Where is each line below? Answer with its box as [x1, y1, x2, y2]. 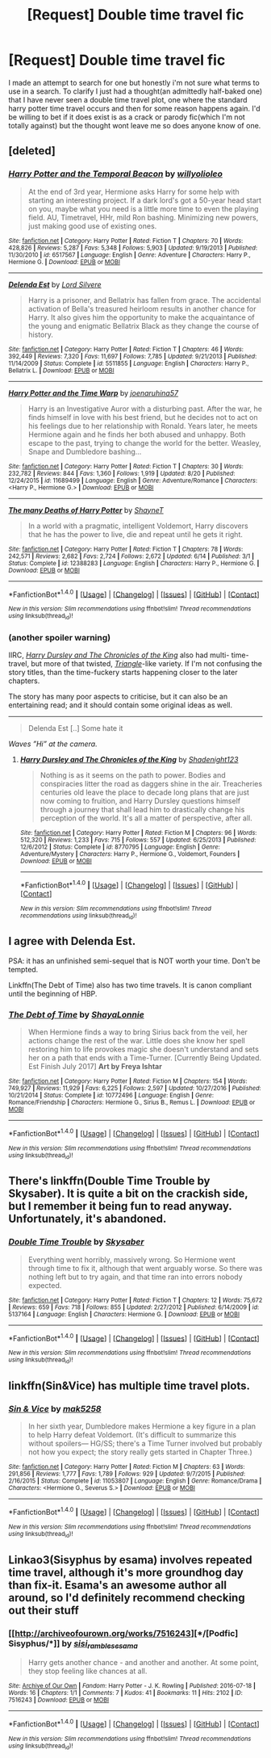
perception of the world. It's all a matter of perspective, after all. [40, 813, 252, 823]
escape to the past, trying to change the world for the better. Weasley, [27, 438, 262, 447]
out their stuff [8, 1603, 79, 1617]
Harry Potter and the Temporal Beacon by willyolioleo [8, 168, 223, 179]
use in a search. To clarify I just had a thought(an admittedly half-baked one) [8, 86, 263, 96]
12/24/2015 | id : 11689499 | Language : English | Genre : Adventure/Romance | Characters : [8, 476, 258, 485]
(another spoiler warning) [8, 631, 111, 643]
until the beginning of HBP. [8, 988, 98, 998]
